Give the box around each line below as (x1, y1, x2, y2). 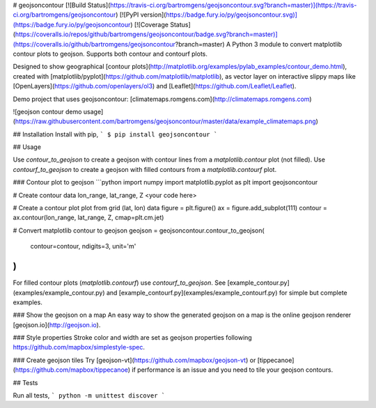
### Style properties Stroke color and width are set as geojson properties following (13, 334, 252, 342)
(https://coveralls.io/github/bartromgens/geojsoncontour (13, 40, 175, 48)
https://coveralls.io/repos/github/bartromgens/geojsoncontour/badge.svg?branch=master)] (15, 30, 278, 38)
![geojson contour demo (13, 107, 82, 116)
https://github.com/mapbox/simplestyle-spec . (13, 343, 146, 352)
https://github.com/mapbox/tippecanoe (15, 366, 129, 374)
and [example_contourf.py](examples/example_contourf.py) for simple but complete (106, 288, 347, 297)
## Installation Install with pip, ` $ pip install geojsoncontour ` (13, 130, 218, 139)
